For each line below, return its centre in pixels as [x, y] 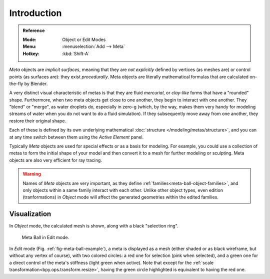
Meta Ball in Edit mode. [45, 237]
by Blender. [36, 83]
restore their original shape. [38, 120]
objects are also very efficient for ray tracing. [56, 160]
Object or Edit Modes [84, 39]
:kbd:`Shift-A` [76, 53]
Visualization [30, 214]
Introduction [35, 13]
